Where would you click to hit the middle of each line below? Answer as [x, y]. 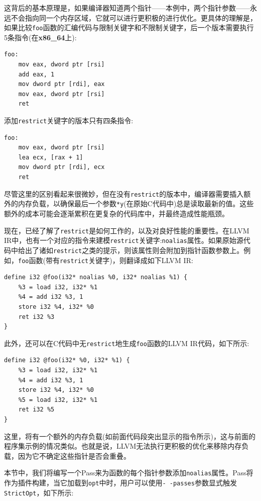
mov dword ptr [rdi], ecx [61, 167]
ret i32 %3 [36, 317]
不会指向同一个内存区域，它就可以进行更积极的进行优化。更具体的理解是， [134, 17]
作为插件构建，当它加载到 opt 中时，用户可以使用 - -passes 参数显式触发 [120, 482]
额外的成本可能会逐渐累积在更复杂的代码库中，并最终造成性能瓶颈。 [116, 213]
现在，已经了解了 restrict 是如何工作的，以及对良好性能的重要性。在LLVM [127, 230]
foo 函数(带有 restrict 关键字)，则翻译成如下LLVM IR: [106, 260]
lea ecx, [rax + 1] [51, 157]
